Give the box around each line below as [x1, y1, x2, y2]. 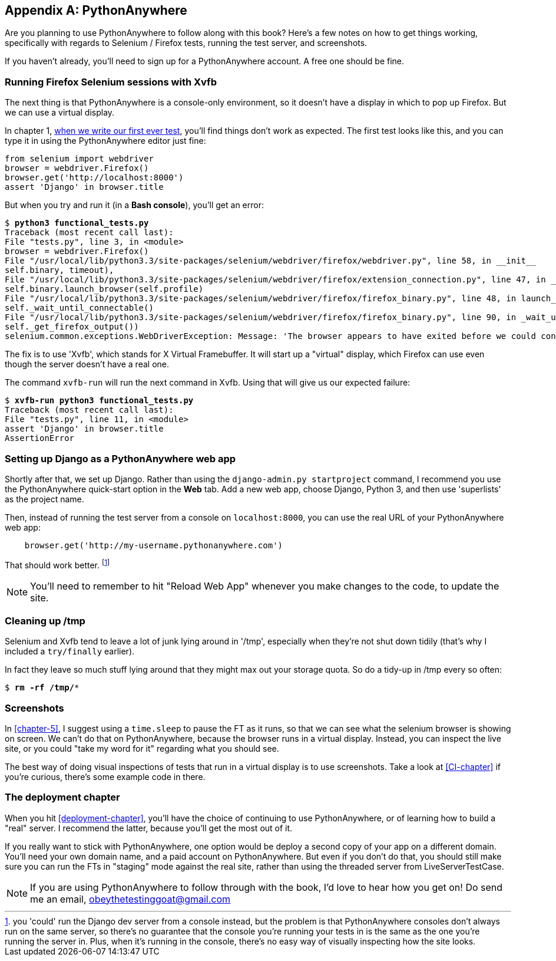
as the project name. [5, 493, 84, 504]
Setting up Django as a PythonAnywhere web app [5, 452, 236, 465]
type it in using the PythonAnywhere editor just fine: [5, 136, 206, 146]
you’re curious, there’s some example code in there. [5, 772, 206, 782]
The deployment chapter [5, 791, 120, 804]
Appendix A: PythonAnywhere [5, 3, 187, 18]
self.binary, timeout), [5, 265, 114, 275]
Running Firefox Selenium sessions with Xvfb [5, 75, 217, 88]
